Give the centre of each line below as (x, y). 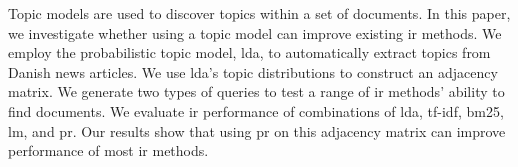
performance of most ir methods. (108, 150)
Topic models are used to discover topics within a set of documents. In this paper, (259, 13)
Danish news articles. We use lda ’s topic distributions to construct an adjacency (253, 71)
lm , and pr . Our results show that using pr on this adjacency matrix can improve (257, 130)
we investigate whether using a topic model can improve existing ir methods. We (255, 32)
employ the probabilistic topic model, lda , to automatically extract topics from (249, 52)
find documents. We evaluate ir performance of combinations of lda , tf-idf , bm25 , (256, 110)
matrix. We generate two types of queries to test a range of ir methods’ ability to (256, 91)
